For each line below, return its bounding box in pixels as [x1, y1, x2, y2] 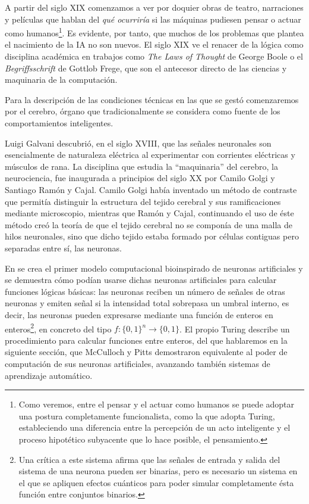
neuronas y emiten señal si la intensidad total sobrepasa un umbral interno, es [5, 297, 289, 309]
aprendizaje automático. [5, 369, 93, 381]
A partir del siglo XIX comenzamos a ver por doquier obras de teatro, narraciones [5, 1, 304, 13]
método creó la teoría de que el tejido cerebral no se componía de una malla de [5, 218, 292, 231]
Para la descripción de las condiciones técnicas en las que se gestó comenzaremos [5, 93, 299, 105]
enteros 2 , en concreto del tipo [5, 321, 112, 335]
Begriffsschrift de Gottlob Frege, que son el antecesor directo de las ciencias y [5, 61, 287, 74]
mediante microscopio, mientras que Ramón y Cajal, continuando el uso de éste [5, 207, 294, 219]
